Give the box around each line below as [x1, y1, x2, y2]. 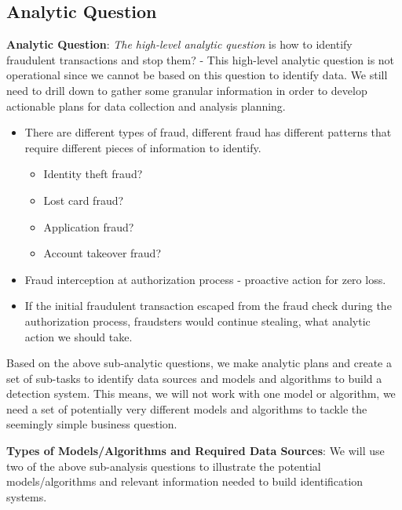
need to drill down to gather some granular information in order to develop [6, 82, 367, 98]
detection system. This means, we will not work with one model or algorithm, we [6, 385, 396, 402]
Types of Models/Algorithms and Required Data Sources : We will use [6, 443, 385, 459]
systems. [6, 488, 47, 505]
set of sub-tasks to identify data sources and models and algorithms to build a [6, 370, 382, 386]
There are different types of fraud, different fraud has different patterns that [24, 124, 392, 140]
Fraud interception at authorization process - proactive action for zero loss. [24, 271, 386, 287]
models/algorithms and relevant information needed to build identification [6, 473, 364, 490]
